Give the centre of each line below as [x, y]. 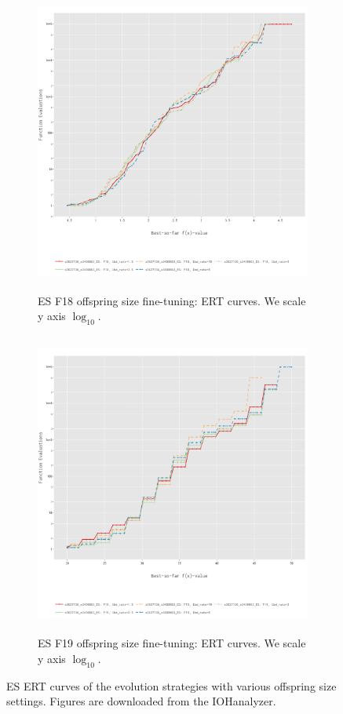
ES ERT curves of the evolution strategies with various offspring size [171, 685]
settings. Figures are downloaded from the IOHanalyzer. [141, 701]
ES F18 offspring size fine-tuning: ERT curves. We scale [172, 300]
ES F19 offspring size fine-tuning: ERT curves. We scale [172, 643]
